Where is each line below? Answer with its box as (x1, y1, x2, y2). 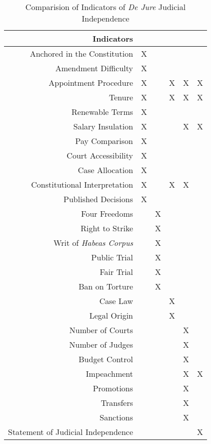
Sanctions (99, 411, 133, 423)
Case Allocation (77, 164, 133, 176)
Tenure (108, 91, 133, 103)
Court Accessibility (66, 150, 133, 161)
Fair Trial (99, 266, 133, 277)
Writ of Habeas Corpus (53, 237, 133, 248)
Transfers (100, 397, 133, 408)
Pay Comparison (75, 135, 133, 146)
